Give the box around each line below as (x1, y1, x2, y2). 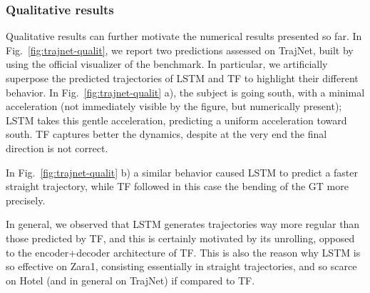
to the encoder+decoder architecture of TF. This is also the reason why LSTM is (6, 244, 361, 259)
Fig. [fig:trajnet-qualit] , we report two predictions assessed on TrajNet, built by (6, 42, 354, 57)
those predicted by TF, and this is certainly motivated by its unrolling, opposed (6, 230, 355, 245)
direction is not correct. (6, 140, 108, 155)
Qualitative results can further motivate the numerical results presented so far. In (6, 29, 362, 44)
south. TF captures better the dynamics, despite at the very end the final (6, 126, 327, 141)
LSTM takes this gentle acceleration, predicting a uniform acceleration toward (6, 112, 347, 127)
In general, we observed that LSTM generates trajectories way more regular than (6, 217, 360, 232)
